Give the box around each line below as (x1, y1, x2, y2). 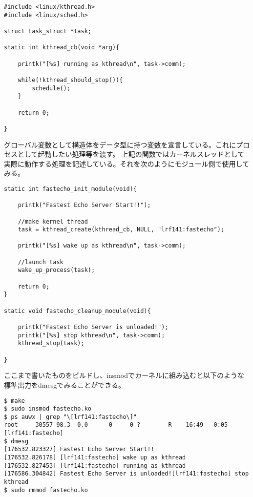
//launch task (18, 258, 63, 266)
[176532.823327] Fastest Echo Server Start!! (4, 446, 154, 453)
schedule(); (32, 84, 71, 92)
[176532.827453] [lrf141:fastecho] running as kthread (4, 462, 186, 469)
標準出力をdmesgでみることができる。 (4, 379, 125, 390)
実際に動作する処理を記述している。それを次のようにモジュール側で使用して (4, 158, 250, 168)
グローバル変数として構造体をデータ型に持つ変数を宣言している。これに (4, 139, 236, 149)
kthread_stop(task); (18, 340, 84, 347)
